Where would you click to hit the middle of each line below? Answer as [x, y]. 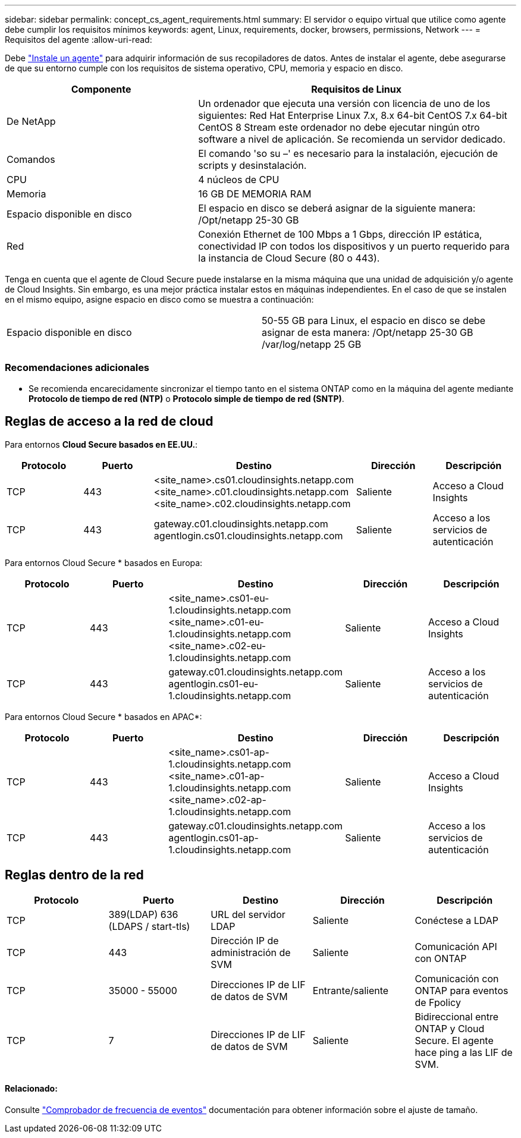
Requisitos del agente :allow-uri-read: [79, 40]
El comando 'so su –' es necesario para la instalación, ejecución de [348, 153]
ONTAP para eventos [462, 991]
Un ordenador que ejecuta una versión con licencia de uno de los [344, 103]
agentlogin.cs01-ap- [214, 837]
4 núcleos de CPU [239, 180]
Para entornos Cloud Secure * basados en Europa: [104, 562]
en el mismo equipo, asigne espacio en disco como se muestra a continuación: [159, 299]
